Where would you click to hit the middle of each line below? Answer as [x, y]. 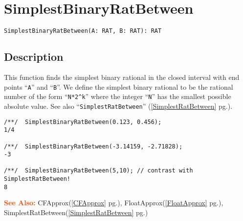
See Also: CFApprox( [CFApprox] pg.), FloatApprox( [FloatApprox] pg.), [114, 203]
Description [34, 57]
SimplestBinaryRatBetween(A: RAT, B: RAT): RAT [83, 31]
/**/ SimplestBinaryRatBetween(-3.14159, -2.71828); [93, 146]
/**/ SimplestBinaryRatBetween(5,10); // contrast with [99, 171]
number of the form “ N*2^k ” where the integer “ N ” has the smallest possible [118, 96]
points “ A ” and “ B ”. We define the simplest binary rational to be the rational [119, 86]
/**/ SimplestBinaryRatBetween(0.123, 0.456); [83, 122]
